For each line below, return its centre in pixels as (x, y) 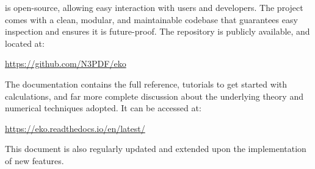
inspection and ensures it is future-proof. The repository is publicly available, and (157, 31)
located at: (25, 43)
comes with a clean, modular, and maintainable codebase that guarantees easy (151, 19)
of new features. (34, 160)
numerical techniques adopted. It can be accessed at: (103, 108)
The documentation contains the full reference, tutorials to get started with (146, 84)
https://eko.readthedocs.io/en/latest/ (75, 128)
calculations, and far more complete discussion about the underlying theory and (154, 96)
